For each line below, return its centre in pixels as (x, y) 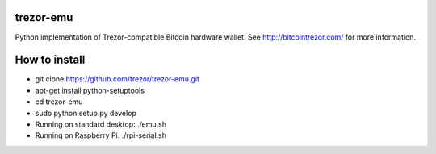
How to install (50, 60)
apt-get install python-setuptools (90, 90)
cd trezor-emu (59, 102)
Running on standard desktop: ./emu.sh (101, 124)
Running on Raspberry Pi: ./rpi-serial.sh (101, 135)
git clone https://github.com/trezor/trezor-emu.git (117, 79)
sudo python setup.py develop (86, 113)
